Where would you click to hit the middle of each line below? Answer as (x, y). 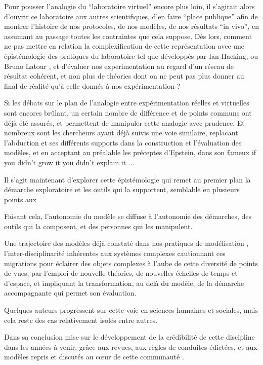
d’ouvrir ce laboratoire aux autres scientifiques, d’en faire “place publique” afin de (131, 16)
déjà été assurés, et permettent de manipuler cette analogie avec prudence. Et (124, 122)
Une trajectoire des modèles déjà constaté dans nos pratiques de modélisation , (126, 243)
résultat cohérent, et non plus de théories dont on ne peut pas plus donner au (124, 76)
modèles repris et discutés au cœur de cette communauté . (94, 357)
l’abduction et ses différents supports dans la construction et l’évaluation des (123, 142)
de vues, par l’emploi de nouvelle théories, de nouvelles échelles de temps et (121, 273)
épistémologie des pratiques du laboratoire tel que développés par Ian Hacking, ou (131, 56)
